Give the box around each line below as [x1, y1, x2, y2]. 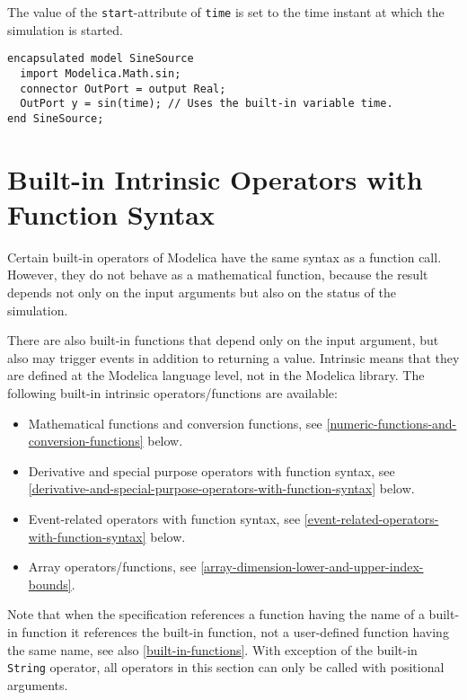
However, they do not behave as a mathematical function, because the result [7, 265, 428, 284]
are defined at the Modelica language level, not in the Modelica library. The [7, 366, 425, 385]
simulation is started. [7, 20, 123, 39]
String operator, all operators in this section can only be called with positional [7, 658, 445, 677]
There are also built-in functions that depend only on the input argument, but [7, 331, 439, 350]
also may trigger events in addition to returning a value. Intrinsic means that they [7, 348, 460, 367]
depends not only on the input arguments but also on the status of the [7, 283, 396, 302]
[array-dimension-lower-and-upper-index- [200, 557, 424, 576]
